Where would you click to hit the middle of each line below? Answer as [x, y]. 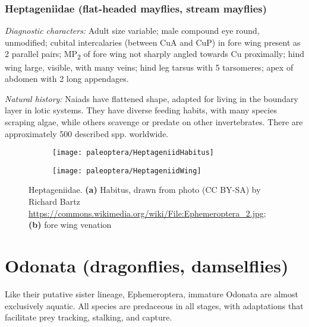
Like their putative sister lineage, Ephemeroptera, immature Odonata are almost [152, 293]
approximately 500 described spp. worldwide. [87, 133]
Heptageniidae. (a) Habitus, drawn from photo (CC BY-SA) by [145, 190]
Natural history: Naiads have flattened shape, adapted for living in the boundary [152, 98]
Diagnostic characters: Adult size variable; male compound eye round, [132, 31]
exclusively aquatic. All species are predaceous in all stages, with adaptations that [154, 305]
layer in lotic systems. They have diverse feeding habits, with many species [141, 110]
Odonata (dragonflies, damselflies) [147, 265]
